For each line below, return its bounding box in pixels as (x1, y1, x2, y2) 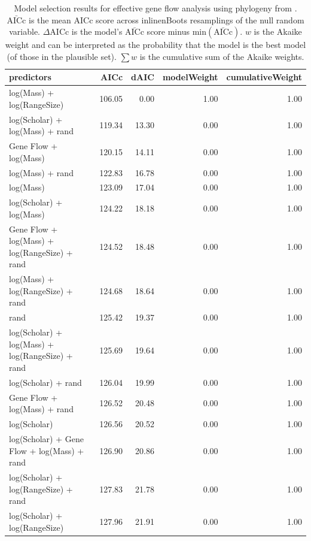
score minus (147, 25, 190, 38)
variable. (9, 25, 40, 38)
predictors (9, 71, 51, 83)
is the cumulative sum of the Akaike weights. (139, 50, 304, 62)
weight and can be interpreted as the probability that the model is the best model (5, 38, 306, 51)
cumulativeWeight (226, 71, 302, 83)
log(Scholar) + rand (9, 376, 82, 388)
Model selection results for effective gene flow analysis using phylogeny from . (14, 2, 297, 14)
